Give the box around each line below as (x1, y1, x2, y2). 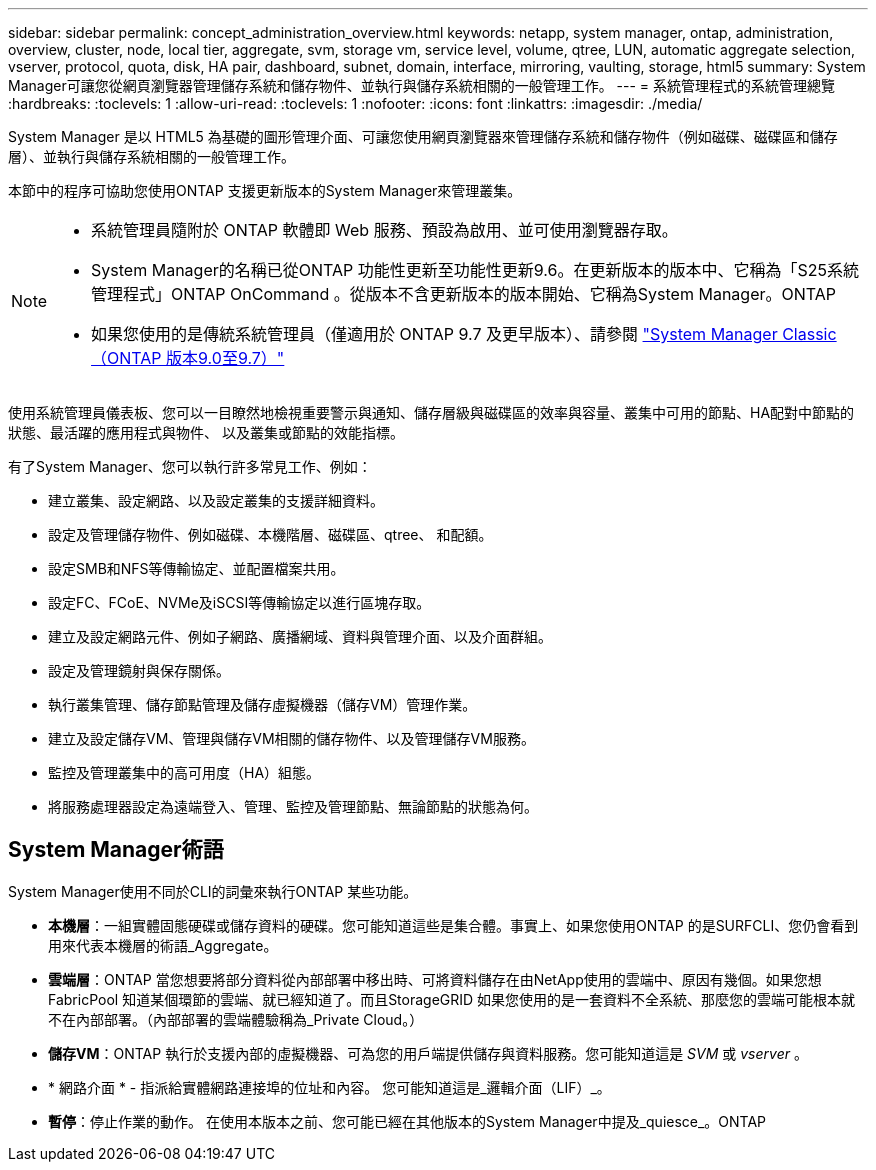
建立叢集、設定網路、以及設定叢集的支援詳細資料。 (48, 492, 384, 509)
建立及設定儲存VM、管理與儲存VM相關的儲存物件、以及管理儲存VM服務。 (48, 730, 535, 747)
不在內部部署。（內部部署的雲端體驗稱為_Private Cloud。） (48, 1010, 424, 1028)
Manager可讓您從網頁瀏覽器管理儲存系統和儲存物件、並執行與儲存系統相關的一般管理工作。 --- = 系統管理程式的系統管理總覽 (8, 77, 836, 94)
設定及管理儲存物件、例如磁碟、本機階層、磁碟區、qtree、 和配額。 (48, 526, 493, 543)
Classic (782, 324, 837, 344)
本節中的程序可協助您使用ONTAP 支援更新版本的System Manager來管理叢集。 (8, 182, 522, 199)
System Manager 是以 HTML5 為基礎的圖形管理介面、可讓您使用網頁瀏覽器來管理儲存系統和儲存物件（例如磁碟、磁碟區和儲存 (8, 128, 838, 145)
